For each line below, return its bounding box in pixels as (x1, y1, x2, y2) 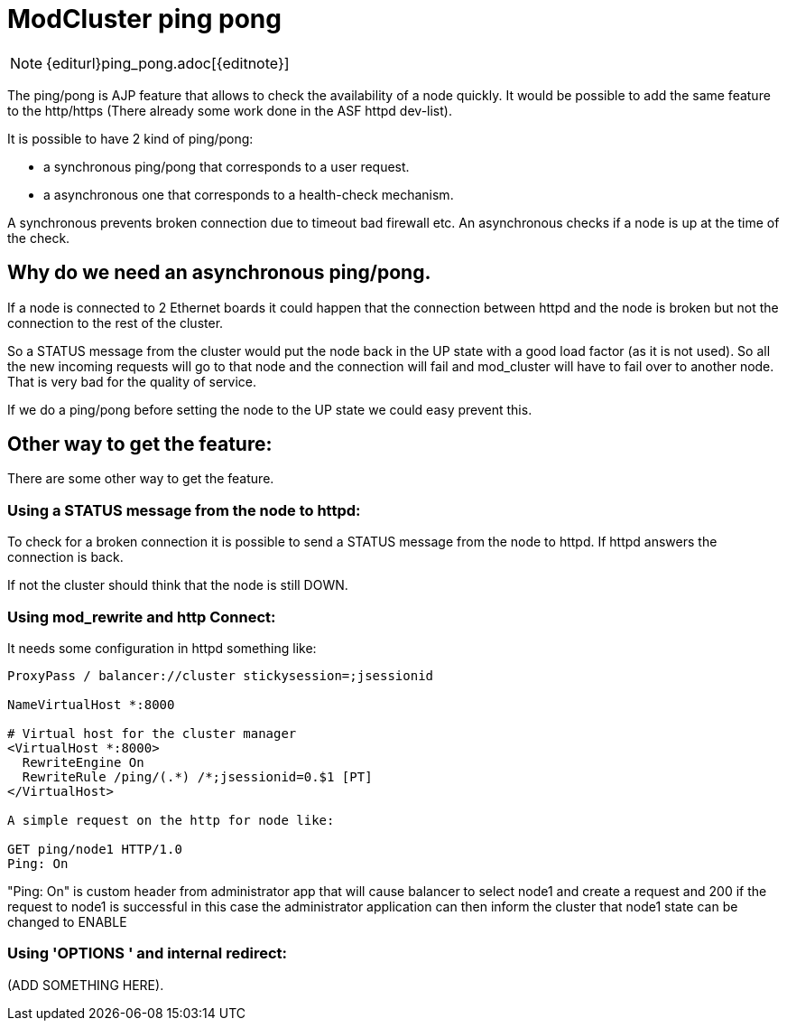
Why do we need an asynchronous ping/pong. (7, 261, 431, 285)
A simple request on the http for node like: (7, 812, 335, 827)
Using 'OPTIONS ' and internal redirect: (7, 944, 287, 963)
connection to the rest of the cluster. (7, 314, 224, 331)
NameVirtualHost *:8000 (7, 696, 175, 712)
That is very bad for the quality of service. (7, 373, 257, 389)
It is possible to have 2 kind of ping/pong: (7, 130, 254, 146)
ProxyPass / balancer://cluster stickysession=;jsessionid (7, 668, 434, 683)
